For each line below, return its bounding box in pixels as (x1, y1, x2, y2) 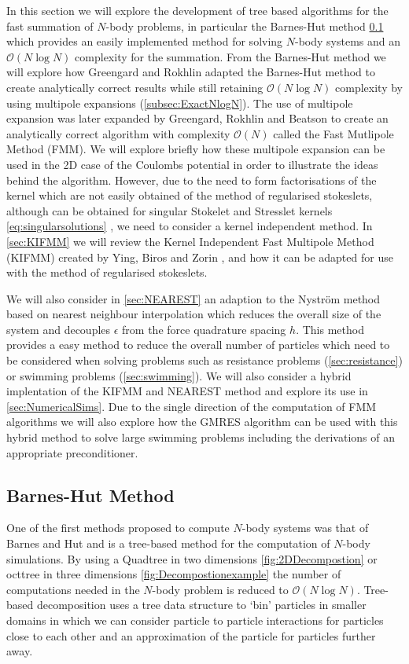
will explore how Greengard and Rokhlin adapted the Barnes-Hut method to (6, 64, 375, 80)
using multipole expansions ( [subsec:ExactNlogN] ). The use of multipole (6, 94, 353, 111)
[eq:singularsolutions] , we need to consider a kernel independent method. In (6, 218, 373, 234)
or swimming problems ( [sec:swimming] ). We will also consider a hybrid (6, 367, 352, 383)
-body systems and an (295, 33, 401, 50)
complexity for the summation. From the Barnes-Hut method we (75, 48, 386, 64)
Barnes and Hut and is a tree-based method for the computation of (6, 535, 330, 552)
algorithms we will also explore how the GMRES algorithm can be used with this (6, 413, 398, 430)
